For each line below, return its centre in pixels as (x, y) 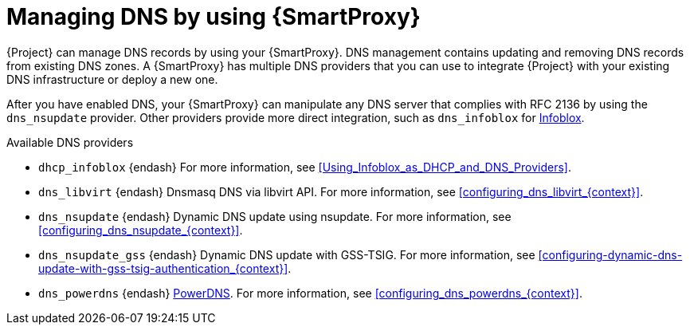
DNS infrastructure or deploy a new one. (112, 79)
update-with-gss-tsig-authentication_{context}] (163, 268)
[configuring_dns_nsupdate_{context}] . (141, 230)
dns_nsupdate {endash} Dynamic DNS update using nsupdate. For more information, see (275, 216)
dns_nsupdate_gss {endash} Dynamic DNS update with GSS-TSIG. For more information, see (287, 254)
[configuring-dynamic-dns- (610, 254)
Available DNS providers (70, 142)
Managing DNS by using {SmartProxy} (214, 17)
